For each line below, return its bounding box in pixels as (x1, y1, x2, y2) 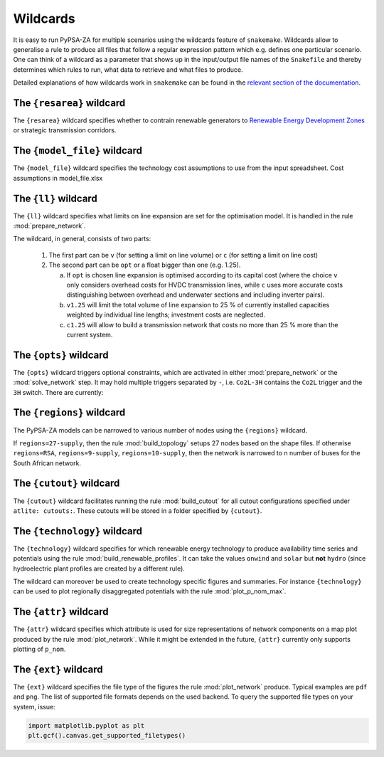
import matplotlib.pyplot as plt (28, 721, 145, 729)
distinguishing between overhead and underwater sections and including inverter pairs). (66, 290, 325, 299)
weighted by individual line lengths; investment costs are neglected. (66, 310, 266, 319)
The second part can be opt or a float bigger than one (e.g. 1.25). (48, 260, 241, 270)
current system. (66, 330, 113, 339)
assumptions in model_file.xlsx (13, 174, 103, 182)
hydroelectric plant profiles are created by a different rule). (13, 564, 185, 573)
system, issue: (13, 702, 56, 711)
